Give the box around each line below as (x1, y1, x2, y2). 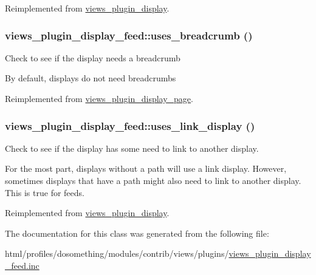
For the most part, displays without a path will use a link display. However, (5, 162, 287, 175)
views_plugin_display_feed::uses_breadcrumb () (5, 27, 253, 42)
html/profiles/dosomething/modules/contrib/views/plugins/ (5, 247, 229, 260)
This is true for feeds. (5, 186, 84, 199)
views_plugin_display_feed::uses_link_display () (5, 118, 255, 133)
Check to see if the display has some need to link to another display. (5, 141, 259, 154)
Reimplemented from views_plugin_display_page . (5, 92, 193, 104)
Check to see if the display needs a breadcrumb (5, 51, 180, 64)
